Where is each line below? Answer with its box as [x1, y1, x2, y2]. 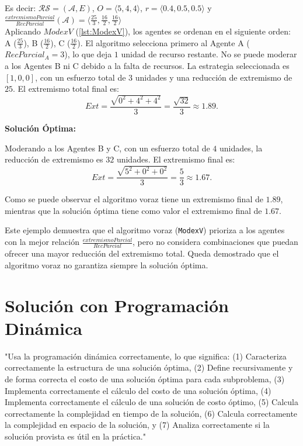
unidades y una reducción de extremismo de [135, 71, 292, 83]
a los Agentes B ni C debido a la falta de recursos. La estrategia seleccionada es [5, 59, 290, 71]
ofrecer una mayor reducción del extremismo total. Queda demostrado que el [5, 247, 279, 260]
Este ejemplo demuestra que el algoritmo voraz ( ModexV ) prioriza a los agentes [5, 224, 285, 236]
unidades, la [219, 141, 263, 154]
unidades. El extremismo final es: [116, 153, 235, 165]
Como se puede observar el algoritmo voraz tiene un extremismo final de [5, 193, 263, 205]
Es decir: [5, 2, 36, 13]
